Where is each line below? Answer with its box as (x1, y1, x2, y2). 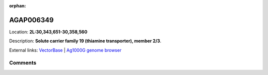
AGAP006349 (9, 15, 54, 24)
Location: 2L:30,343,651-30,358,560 (9, 29, 88, 35)
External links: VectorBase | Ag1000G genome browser (9, 47, 122, 53)
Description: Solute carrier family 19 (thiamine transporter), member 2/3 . (9, 38, 161, 44)
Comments (9, 60, 37, 67)
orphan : (9, 3, 26, 8)
